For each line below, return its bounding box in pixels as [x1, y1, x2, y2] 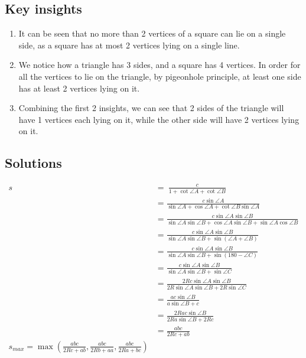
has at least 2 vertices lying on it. [18, 82, 140, 94]
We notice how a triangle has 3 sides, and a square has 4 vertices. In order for [18, 58, 301, 71]
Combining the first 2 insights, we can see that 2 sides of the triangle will [18, 102, 284, 114]
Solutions [5, 154, 62, 172]
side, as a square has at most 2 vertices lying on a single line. [18, 38, 240, 51]
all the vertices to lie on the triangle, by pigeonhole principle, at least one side [18, 70, 301, 82]
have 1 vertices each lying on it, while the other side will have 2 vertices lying [18, 113, 300, 125]
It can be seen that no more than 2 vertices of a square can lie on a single [18, 27, 286, 40]
